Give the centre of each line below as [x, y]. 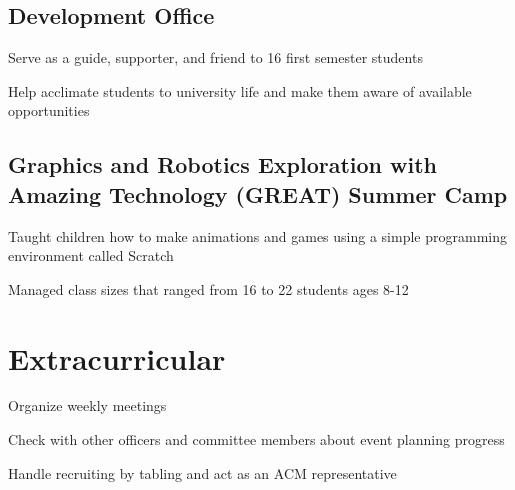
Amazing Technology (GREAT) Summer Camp [258, 193]
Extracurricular [117, 357]
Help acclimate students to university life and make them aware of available [240, 90]
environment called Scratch [91, 255]
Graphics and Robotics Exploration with [222, 164]
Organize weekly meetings [87, 405]
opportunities [49, 110]
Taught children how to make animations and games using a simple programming [257, 235]
